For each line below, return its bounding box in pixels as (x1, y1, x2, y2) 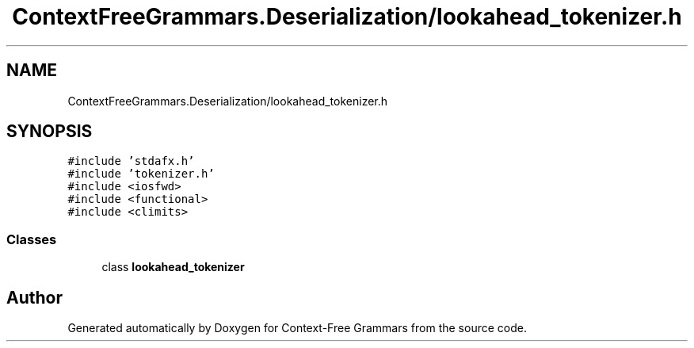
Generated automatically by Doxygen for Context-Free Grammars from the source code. (67, 321, 527, 335)
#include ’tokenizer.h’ (67, 167, 215, 181)
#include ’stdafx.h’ (67, 155, 195, 168)
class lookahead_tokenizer (101, 260, 245, 274)
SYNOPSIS (6, 121, 93, 142)
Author (6, 287, 63, 308)
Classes (6, 231, 57, 247)
